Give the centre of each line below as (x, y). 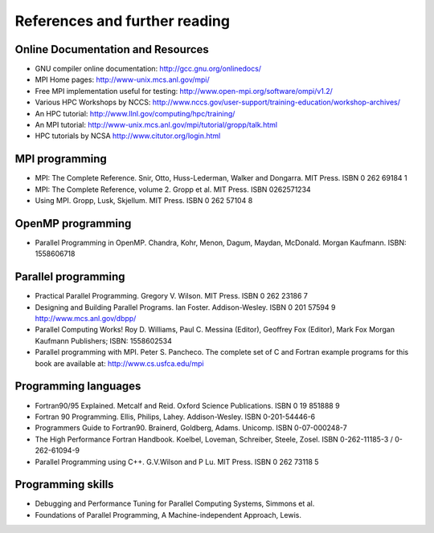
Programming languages (78, 387)
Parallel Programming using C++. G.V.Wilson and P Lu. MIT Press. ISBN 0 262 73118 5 (177, 462)
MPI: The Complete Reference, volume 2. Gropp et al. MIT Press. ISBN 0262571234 (173, 189)
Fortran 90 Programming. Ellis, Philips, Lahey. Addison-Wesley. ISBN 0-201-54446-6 (175, 417)
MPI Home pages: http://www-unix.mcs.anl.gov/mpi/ (123, 79)
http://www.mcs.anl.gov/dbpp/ (86, 319)
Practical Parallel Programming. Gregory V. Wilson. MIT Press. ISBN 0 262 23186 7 (172, 296)
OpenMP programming (73, 224)
